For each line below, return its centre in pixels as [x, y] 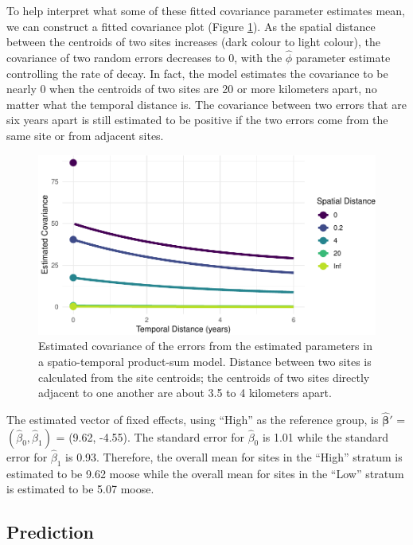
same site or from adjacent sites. [85, 135]
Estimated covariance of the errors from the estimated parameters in [205, 346]
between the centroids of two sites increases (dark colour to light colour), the [193, 42]
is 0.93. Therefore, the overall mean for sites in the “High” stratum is [234, 456]
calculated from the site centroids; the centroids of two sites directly [204, 377]
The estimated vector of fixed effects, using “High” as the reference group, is [193, 420]
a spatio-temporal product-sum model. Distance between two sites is [205, 362]
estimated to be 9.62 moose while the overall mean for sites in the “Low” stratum [205, 473]
